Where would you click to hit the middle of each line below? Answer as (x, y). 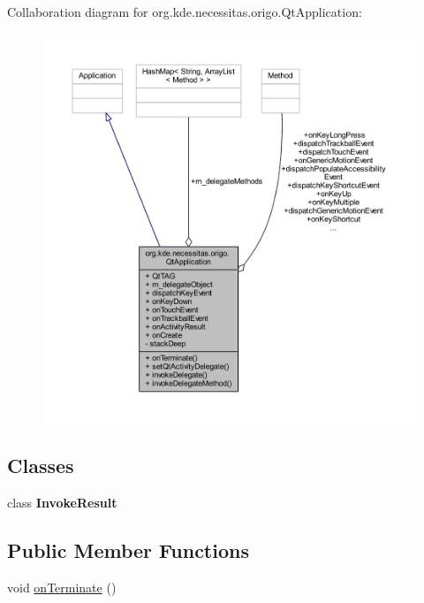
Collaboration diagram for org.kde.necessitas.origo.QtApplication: (185, 11)
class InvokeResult (62, 503)
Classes (41, 466)
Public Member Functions (128, 550)
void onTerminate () (62, 587)
